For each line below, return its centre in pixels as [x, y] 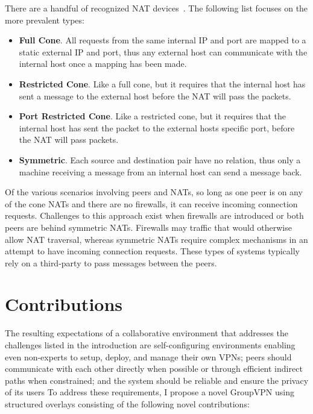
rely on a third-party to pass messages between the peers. [111, 262]
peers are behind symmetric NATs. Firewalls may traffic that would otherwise [148, 227]
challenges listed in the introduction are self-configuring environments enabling [150, 345]
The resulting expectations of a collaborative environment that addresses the [147, 333]
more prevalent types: [45, 20]
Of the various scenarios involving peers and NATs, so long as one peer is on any [154, 192]
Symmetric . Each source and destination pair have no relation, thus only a [160, 159]
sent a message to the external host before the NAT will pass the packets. [155, 96]
